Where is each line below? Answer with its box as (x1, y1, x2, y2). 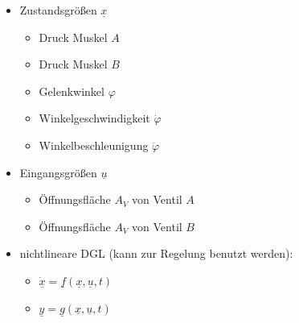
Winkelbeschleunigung (39, 136, 149, 153)
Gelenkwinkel (39, 82, 104, 99)
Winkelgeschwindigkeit (39, 110, 150, 126)
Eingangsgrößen (19, 164, 97, 180)
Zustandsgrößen (19, 2, 97, 18)
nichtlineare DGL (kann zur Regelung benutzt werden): (19, 245, 293, 262)
